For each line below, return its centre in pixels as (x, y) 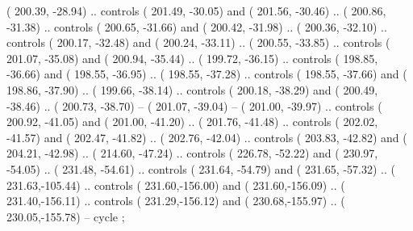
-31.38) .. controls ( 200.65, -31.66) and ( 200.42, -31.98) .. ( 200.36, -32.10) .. (197, 26)
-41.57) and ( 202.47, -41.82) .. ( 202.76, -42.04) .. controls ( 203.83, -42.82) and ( (207, 137)
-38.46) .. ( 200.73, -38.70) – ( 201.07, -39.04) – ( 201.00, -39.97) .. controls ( (194, 105)
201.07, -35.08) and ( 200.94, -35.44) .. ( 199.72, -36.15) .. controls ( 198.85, (192, 58)
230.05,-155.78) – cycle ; (66, 216)
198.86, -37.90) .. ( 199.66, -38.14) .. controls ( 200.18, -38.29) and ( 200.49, (192, 89)
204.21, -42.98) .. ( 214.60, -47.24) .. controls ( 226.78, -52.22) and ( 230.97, (192, 153)
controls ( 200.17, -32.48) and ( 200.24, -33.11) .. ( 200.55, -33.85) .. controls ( (198, 42)
